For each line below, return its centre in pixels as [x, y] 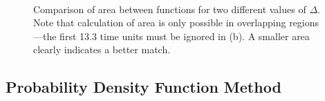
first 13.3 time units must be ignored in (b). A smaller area [185, 36]
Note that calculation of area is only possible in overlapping [160, 22]
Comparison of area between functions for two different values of [170, 9]
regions [304, 22]
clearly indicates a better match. [102, 49]
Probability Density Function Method [143, 87]
